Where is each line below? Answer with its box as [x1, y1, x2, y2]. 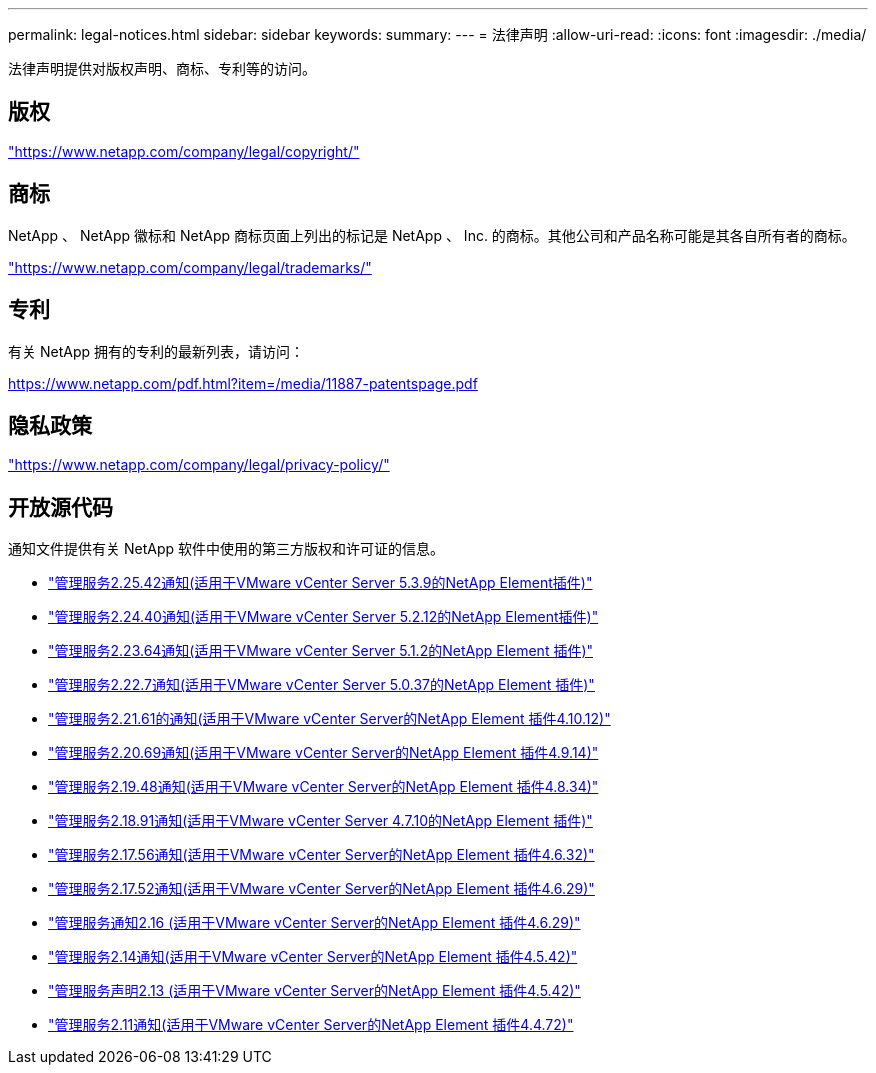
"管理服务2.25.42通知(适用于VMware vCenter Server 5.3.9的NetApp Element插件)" [48, 574, 593, 592]
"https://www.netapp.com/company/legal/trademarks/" [8, 258, 372, 276]
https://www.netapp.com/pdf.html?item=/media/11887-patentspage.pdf [8, 374, 478, 392]
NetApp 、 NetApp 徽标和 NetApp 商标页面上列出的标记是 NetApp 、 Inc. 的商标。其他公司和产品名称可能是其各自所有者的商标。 [8, 226, 856, 244]
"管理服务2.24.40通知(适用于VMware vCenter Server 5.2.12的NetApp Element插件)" [48, 608, 599, 626]
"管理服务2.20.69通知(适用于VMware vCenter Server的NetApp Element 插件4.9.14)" [48, 744, 599, 762]
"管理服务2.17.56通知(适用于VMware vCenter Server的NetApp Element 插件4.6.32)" [48, 846, 595, 864]
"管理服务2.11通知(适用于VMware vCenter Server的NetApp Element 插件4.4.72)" [48, 1016, 574, 1034]
